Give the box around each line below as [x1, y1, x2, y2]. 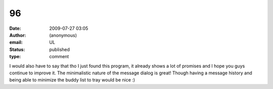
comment [49, 54, 69, 60]
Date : [9, 25, 21, 31]
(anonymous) [49, 32, 77, 38]
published [49, 46, 70, 53]
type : [9, 54, 21, 60]
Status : [9, 46, 25, 53]
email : [9, 39, 23, 46]
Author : [9, 32, 26, 38]
